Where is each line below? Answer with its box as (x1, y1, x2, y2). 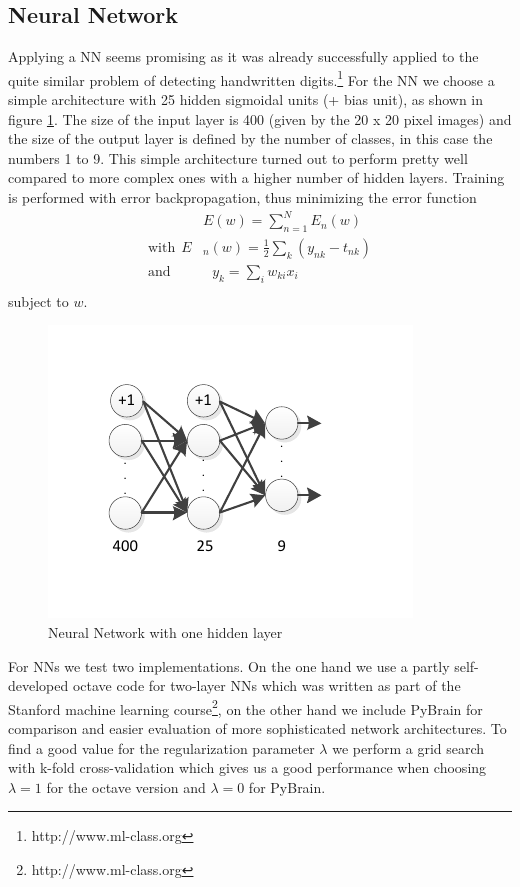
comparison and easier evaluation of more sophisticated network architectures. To (8, 718, 507, 739)
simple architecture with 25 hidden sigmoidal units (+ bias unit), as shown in (8, 89, 484, 110)
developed (8, 675, 69, 696)
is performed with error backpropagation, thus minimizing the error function (8, 187, 477, 208)
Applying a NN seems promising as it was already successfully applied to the (8, 46, 479, 67)
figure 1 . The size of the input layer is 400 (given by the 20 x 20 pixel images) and (8, 108, 512, 129)
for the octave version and (46, 776, 206, 797)
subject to (8, 290, 69, 311)
